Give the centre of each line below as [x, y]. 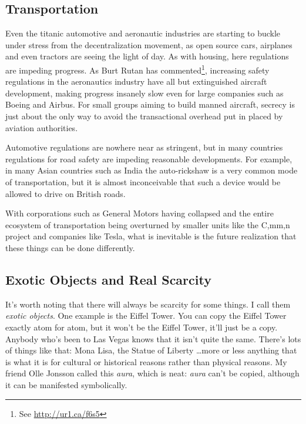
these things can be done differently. [70, 247]
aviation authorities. [42, 127]
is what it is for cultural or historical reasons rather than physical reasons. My [146, 361]
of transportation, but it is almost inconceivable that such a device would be [143, 181]
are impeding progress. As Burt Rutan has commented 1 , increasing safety [137, 69]
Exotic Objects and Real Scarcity [108, 279]
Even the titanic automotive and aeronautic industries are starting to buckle [143, 33]
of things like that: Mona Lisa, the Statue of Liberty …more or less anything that [151, 350]
